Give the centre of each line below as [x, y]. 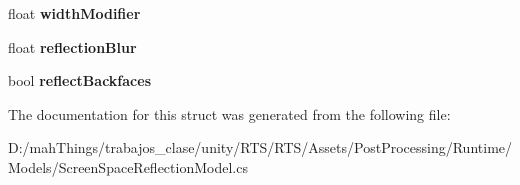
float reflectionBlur [72, 46]
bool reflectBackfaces [79, 80]
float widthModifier [74, 13]
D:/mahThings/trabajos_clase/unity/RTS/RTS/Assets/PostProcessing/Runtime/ [260, 147]
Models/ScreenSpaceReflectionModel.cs [128, 166]
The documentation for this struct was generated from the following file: [229, 113]
